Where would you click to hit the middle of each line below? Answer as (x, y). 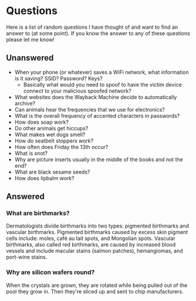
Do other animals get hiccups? (51, 128)
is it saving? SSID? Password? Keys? (58, 78)
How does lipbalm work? (44, 178)
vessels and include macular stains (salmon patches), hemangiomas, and (94, 251)
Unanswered (30, 58)
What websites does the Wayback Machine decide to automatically (96, 97)
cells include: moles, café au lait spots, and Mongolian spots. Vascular (91, 238)
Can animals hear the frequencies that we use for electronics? (90, 109)
